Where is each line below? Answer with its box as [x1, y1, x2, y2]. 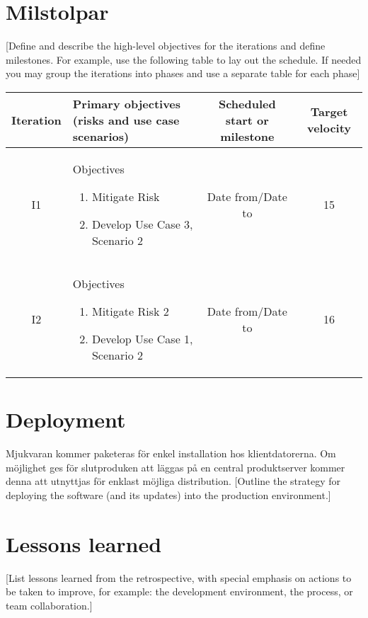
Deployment [6, 405, 126, 434]
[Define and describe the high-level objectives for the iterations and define [6, 38, 326, 53]
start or [225, 111, 269, 128]
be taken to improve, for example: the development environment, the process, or [6, 584, 353, 599]
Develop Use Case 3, [91, 215, 193, 232]
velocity [306, 120, 352, 137]
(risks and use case [72, 111, 180, 128]
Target [310, 103, 348, 120]
